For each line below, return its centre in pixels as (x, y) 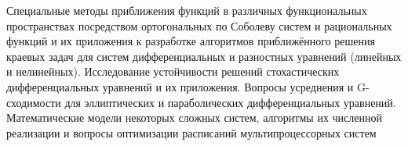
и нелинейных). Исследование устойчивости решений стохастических (173, 71)
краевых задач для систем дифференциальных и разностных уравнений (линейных (204, 56)
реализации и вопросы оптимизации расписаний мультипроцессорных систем (191, 132)
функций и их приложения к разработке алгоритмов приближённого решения (191, 41)
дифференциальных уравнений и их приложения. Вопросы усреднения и (180, 86)
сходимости (34, 102)
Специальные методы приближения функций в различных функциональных (187, 10)
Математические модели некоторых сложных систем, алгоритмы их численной (194, 118)
